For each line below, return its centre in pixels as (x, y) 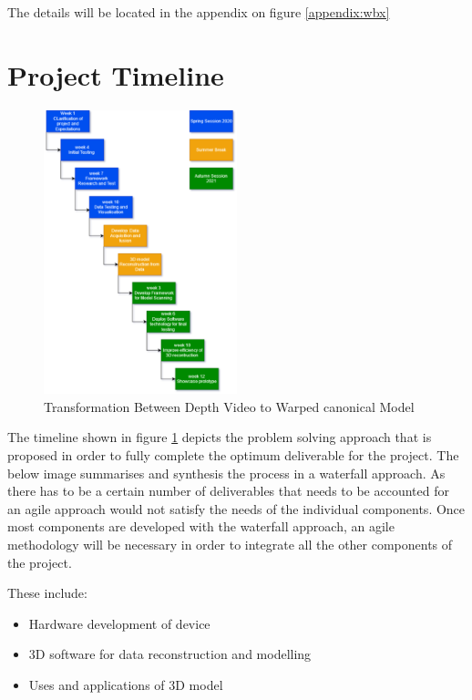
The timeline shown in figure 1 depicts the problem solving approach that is (220, 437)
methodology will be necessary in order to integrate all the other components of (230, 544)
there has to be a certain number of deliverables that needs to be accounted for (228, 491)
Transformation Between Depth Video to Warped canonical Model (229, 406)
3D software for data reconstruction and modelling (170, 654)
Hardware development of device (119, 623)
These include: (47, 593)
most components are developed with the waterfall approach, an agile (201, 526)
